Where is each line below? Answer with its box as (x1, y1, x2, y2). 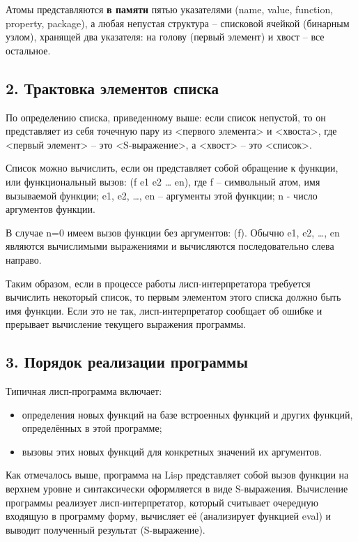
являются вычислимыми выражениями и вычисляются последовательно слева (6, 239, 334, 253)
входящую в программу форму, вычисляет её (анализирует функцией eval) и (6, 509, 332, 523)
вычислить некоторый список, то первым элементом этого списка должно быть (6, 289, 341, 304)
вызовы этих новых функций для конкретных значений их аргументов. (22, 444, 322, 458)
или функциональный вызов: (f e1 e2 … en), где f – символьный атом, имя (6, 174, 320, 188)
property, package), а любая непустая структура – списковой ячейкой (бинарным (6, 15, 350, 30)
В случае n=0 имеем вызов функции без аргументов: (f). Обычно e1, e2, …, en (6, 225, 340, 239)
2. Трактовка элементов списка (6, 77, 219, 98)
